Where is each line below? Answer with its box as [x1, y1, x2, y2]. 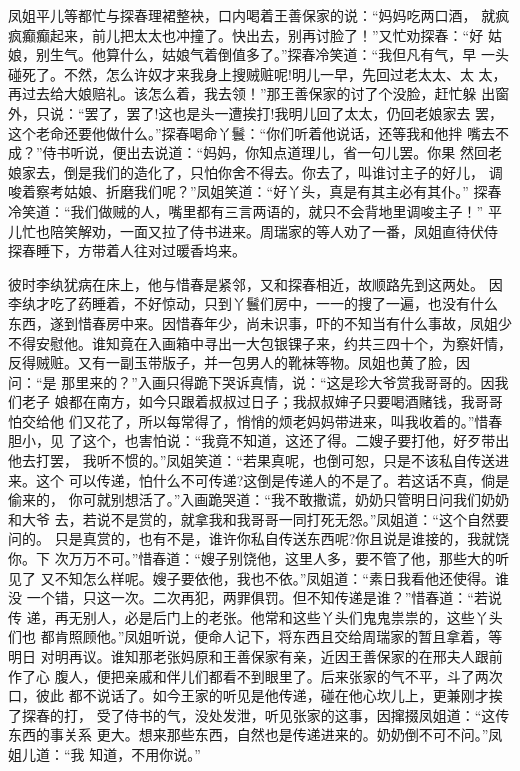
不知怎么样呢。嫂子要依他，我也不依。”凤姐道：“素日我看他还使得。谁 [54, 567, 509, 588]
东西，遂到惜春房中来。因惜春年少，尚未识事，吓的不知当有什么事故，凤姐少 [8, 312, 512, 333]
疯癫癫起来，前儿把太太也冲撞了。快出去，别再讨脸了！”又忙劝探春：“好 [8, 24, 484, 45]
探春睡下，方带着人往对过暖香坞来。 [8, 240, 246, 261]
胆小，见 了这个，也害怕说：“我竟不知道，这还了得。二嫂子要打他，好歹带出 [8, 430, 510, 451]
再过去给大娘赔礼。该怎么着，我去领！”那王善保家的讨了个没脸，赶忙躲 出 [8, 83, 496, 104]
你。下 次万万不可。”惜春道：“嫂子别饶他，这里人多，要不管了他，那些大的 [8, 548, 495, 569]
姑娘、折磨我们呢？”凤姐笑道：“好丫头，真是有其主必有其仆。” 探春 [63, 181, 502, 202]
